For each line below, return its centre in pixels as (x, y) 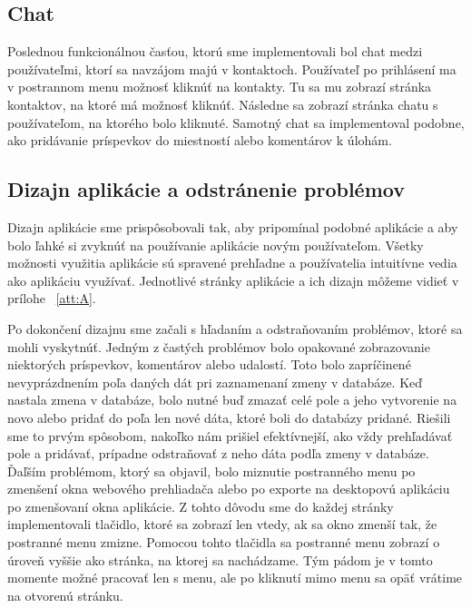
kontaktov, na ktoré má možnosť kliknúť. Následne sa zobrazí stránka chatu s (223, 104)
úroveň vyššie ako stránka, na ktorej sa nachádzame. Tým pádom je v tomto (220, 559)
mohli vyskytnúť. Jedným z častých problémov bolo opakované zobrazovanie (219, 346)
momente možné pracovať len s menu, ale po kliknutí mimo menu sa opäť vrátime (235, 578)
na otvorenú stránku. (65, 595)
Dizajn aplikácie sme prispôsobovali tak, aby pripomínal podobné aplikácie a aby (233, 226)
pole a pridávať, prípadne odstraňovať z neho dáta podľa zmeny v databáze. (218, 453)
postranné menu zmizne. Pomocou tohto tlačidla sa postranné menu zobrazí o (224, 542)
